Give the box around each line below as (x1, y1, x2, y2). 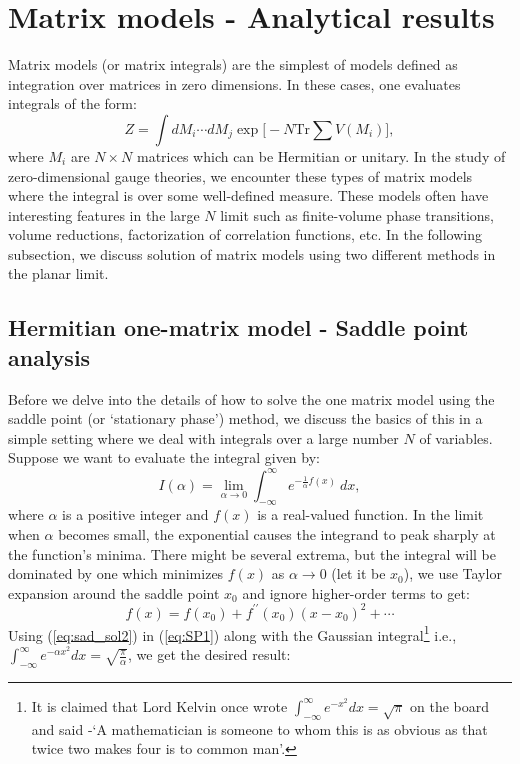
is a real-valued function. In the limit (257, 504, 484, 525)
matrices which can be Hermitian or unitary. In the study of (137, 145, 506, 166)
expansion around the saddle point (8, 582, 220, 603)
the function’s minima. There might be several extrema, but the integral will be (8, 543, 496, 564)
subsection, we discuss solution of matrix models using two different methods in (8, 243, 496, 264)
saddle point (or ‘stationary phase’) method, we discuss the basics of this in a (8, 408, 483, 429)
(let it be (331, 563, 386, 584)
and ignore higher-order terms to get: (242, 582, 470, 603)
